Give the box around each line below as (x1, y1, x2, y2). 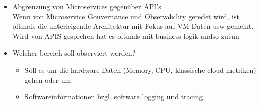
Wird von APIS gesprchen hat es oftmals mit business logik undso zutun (12, 30, 239, 41)
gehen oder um (24, 74, 71, 85)
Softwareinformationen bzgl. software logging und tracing (24, 91, 203, 102)
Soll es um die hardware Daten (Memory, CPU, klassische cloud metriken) (24, 64, 256, 75)
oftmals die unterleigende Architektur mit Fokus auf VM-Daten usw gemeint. (12, 21, 254, 31)
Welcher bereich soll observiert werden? (12, 47, 136, 58)
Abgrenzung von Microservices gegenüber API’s (12, 1, 161, 11)
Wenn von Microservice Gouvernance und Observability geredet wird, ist (12, 11, 239, 21)
